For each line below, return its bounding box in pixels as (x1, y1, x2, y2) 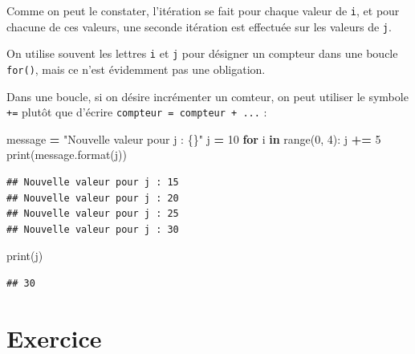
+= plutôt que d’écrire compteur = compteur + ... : (6, 104, 267, 120)
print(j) (6, 247, 43, 264)
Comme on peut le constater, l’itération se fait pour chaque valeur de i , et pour (6, 2, 400, 18)
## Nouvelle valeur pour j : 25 (6, 208, 179, 220)
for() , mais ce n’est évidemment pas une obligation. (6, 60, 266, 77)
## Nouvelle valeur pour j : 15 (6, 177, 179, 189)
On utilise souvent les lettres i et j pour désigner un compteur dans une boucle (6, 45, 398, 62)
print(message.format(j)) (6, 146, 127, 163)
